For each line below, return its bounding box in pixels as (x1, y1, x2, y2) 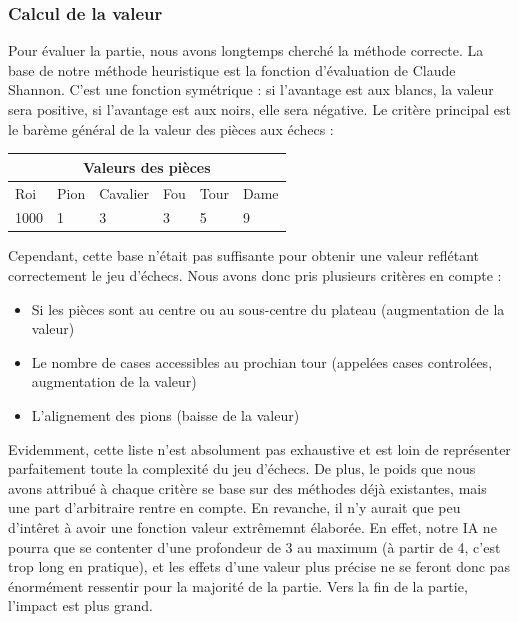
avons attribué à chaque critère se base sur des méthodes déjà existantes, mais (8, 477, 487, 498)
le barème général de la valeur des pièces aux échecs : (8, 118, 334, 139)
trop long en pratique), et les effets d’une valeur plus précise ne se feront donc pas (8, 556, 510, 577)
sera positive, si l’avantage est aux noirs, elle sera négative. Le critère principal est (8, 99, 511, 119)
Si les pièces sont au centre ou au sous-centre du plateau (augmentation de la (31, 298, 505, 319)
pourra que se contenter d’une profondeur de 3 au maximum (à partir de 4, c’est (8, 536, 501, 557)
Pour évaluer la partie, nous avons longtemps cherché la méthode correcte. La (8, 40, 484, 61)
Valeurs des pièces (83, 156, 211, 177)
